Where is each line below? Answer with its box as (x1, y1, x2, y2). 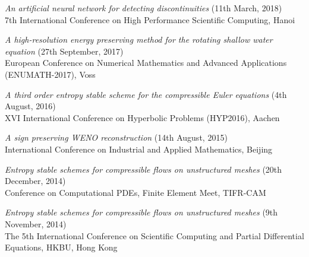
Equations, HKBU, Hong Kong (5, 241, 118, 253)
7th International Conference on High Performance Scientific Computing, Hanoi (5, 13, 295, 26)
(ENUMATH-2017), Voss (5, 68, 96, 80)
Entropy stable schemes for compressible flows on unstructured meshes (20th (5, 163, 282, 175)
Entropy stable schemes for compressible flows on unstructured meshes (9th (5, 206, 278, 218)
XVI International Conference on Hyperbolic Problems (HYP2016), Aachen (5, 111, 280, 123)
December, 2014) (5, 174, 66, 187)
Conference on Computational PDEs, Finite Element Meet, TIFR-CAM (5, 186, 266, 198)
